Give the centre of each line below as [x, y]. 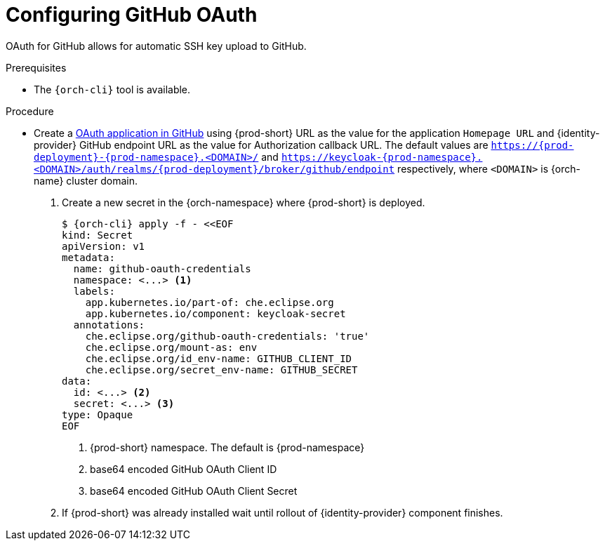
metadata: [88, 257]
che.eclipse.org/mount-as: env [171, 347]
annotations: [109, 325]
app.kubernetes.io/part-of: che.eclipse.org [210, 302]
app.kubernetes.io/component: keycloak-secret [215, 313]
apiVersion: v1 [104, 246]
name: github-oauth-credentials [162, 268]
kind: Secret [98, 235]
